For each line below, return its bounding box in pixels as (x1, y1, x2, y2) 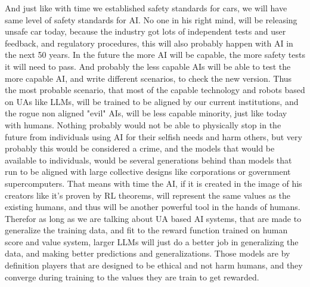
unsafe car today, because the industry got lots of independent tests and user (5, 25, 286, 38)
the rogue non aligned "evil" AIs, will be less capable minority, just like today (5, 107, 287, 119)
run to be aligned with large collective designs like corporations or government (5, 165, 291, 178)
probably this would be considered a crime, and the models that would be (5, 142, 275, 155)
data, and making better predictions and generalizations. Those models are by (5, 247, 290, 260)
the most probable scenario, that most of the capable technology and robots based (5, 84, 305, 96)
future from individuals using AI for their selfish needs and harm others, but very (5, 130, 302, 143)
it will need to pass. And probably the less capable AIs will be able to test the (5, 60, 291, 72)
